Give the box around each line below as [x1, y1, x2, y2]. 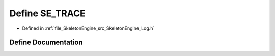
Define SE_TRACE [9, 8, 86, 19]
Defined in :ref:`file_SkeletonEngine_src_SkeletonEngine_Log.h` [22, 25, 155, 31]
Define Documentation [9, 38, 83, 47]
